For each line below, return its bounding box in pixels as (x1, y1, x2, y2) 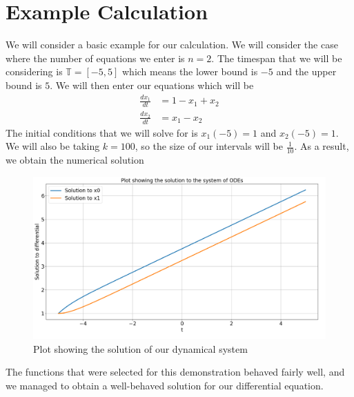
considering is (6, 64, 63, 79)
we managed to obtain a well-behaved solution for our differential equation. (6, 378, 324, 393)
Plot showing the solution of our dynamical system (33, 341, 248, 356)
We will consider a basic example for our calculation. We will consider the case (6, 37, 338, 52)
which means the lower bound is (121, 64, 258, 79)
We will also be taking (6, 139, 100, 153)
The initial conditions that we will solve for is (6, 125, 198, 139)
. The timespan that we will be (211, 50, 342, 65)
